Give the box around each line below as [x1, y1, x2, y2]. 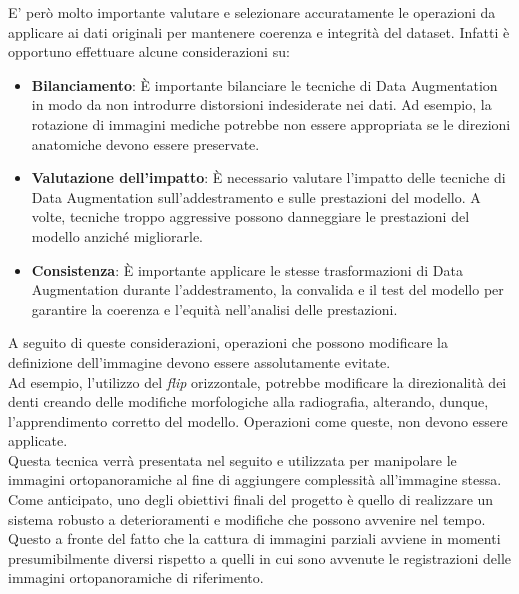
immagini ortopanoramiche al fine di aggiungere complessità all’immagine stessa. [8, 469, 502, 490]
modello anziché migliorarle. [31, 225, 203, 246]
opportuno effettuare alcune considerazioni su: [8, 41, 290, 62]
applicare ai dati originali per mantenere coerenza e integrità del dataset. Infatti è [8, 21, 510, 42]
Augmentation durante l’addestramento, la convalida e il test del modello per [31, 279, 504, 300]
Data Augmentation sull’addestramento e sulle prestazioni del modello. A [31, 186, 481, 207]
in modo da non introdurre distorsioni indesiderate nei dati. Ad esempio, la [31, 94, 492, 115]
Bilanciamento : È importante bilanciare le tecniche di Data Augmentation [31, 74, 498, 95]
